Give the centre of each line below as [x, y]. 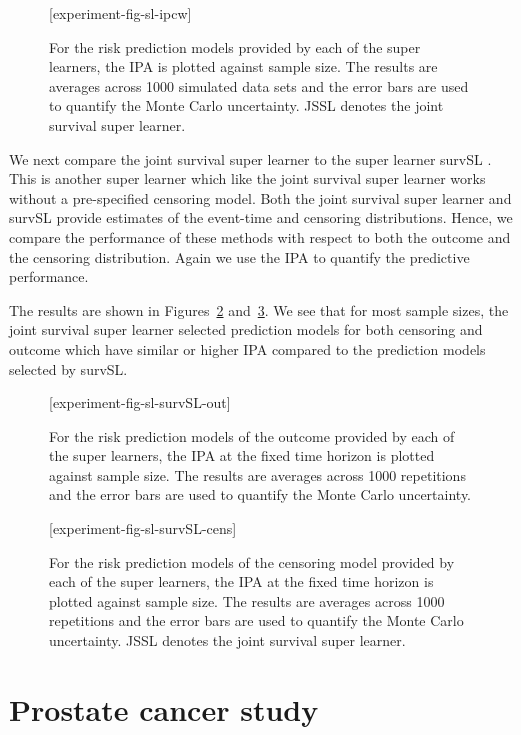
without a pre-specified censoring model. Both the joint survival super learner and [260, 197]
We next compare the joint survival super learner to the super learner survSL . [250, 158]
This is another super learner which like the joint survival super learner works [247, 178]
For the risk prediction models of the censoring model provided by [252, 561]
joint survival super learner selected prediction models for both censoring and [246, 329]
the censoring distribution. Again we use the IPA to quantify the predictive [239, 256]
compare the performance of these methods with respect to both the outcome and [260, 236]
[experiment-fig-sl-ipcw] [120, 13]
